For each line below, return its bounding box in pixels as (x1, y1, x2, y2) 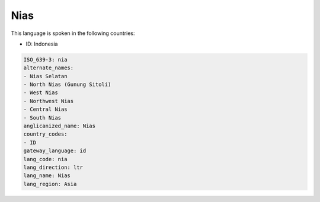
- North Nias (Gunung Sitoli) (23, 81, 111, 88)
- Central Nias (23, 106, 68, 113)
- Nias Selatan (23, 73, 68, 79)
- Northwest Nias (23, 98, 74, 104)
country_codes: (23, 131, 68, 137)
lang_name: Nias (23, 172, 71, 179)
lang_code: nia (23, 156, 68, 162)
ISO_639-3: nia (23, 56, 68, 63)
